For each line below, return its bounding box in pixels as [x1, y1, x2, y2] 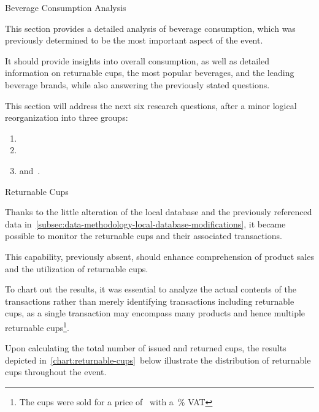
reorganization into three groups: [5, 111, 128, 124]
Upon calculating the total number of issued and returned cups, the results [5, 341, 286, 354]
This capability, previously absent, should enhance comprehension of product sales [5, 250, 314, 262]
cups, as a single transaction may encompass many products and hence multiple [5, 307, 306, 319]
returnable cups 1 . [5, 319, 69, 334]
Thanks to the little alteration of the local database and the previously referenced [5, 205, 312, 218]
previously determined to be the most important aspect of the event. [5, 34, 263, 47]
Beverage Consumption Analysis [5, 1, 126, 13]
